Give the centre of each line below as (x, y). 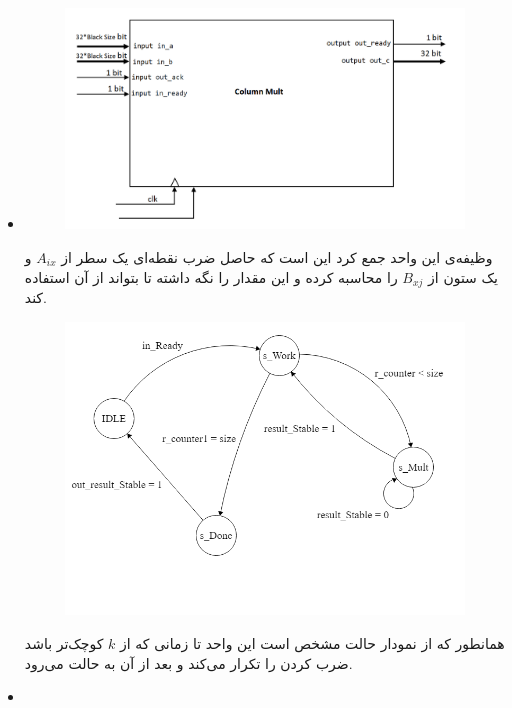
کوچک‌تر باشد (64, 642)
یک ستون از (463, 276)
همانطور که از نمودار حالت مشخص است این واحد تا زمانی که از (312, 642)
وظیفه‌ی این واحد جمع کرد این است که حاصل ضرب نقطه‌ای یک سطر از (277, 257)
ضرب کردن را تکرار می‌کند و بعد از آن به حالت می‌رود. (188, 662)
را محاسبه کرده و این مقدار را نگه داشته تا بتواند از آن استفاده (211, 276)
